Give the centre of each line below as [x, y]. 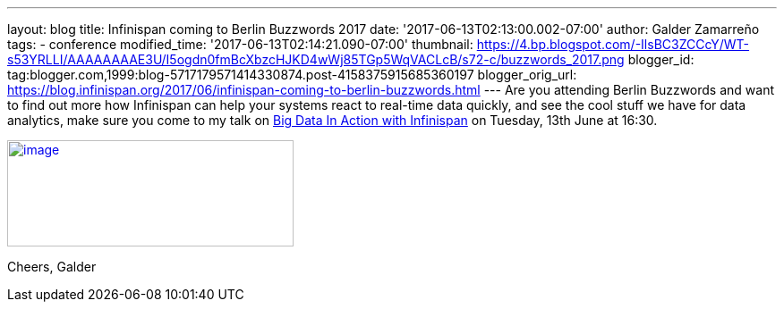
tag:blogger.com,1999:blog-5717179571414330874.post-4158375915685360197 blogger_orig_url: [292, 75]
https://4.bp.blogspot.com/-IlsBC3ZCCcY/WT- [613, 44]
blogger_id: [661, 59]
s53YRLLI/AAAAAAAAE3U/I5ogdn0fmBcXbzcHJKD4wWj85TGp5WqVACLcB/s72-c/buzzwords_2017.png [316, 59]
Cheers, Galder [52, 267]
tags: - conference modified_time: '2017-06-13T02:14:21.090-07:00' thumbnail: [240, 44]
